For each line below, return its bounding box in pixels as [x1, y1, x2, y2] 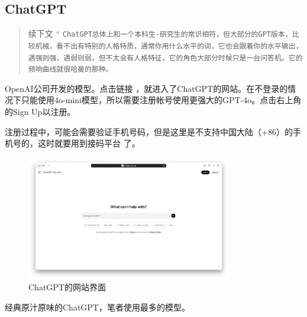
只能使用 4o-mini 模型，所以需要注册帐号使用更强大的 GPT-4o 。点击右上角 [21, 94, 302, 106]
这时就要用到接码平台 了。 [37, 137, 140, 149]
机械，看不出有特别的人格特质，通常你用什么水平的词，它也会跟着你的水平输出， [35, 41, 303, 50]
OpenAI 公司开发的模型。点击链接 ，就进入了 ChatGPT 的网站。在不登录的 [5, 82, 288, 94]
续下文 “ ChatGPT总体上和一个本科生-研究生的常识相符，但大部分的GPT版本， [28, 27, 292, 40]
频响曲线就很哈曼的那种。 [28, 65, 113, 74]
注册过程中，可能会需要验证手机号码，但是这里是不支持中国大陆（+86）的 [5, 125, 293, 137]
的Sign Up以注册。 [5, 105, 76, 118]
